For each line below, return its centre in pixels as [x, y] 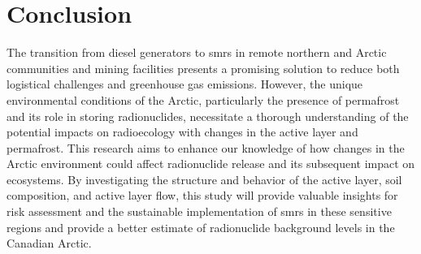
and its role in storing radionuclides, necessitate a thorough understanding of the [208, 116]
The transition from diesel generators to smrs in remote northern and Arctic [197, 52]
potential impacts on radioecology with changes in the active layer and [182, 132]
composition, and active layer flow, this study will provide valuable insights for [202, 195]
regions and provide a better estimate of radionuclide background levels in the [201, 227]
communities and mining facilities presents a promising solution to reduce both [203, 68]
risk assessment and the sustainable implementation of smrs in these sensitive [199, 211]
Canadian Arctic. [49, 243]
